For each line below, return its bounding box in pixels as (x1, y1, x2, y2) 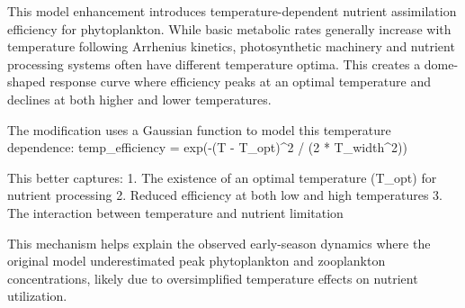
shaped (7, 72, 46, 91)
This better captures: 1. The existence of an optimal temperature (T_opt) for (7, 168, 437, 186)
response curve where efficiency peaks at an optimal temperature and (49, 72, 432, 91)
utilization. (7, 286, 67, 305)
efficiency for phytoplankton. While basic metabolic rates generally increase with (7, 19, 452, 38)
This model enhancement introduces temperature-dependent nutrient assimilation (7, 2, 457, 20)
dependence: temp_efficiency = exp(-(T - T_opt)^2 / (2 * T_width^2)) (7, 138, 407, 157)
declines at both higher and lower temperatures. (7, 89, 272, 108)
